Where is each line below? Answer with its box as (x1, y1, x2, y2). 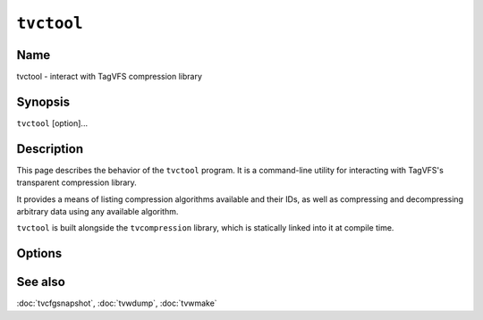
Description (16, 141, 84, 156)
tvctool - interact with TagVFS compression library (16, 72, 203, 82)
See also (16, 274, 66, 290)
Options (16, 246, 63, 261)
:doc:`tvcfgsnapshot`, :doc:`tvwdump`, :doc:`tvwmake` (16, 298, 218, 308)
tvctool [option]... (16, 117, 89, 129)
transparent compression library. (16, 177, 138, 188)
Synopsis (16, 94, 71, 109)
